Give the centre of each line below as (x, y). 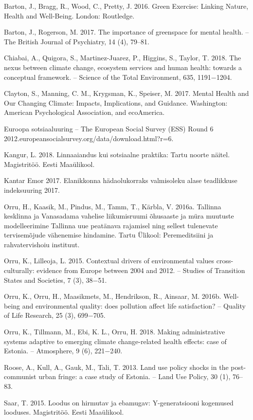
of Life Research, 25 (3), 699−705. (55, 315)
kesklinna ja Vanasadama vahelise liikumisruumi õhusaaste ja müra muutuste (119, 216)
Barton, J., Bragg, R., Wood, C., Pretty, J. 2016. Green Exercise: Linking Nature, (126, 6)
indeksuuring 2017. (32, 190)
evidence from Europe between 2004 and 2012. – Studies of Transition (141, 270)
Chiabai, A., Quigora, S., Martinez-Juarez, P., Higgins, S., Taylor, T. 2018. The (123, 58)
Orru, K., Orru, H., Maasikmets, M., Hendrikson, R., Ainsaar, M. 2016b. (113, 296)
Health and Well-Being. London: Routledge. (69, 15)
